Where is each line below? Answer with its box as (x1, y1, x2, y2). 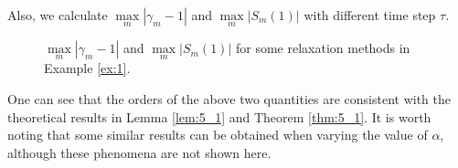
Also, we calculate (7, 5, 108, 24)
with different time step (304, 5, 436, 24)
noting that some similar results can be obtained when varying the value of (7, 125, 428, 144)
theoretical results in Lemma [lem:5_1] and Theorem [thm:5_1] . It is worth (7, 107, 431, 126)
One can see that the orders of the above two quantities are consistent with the (7, 89, 452, 109)
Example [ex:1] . (44, 58, 131, 78)
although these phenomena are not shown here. (7, 142, 272, 162)
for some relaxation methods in (235, 38, 410, 58)
